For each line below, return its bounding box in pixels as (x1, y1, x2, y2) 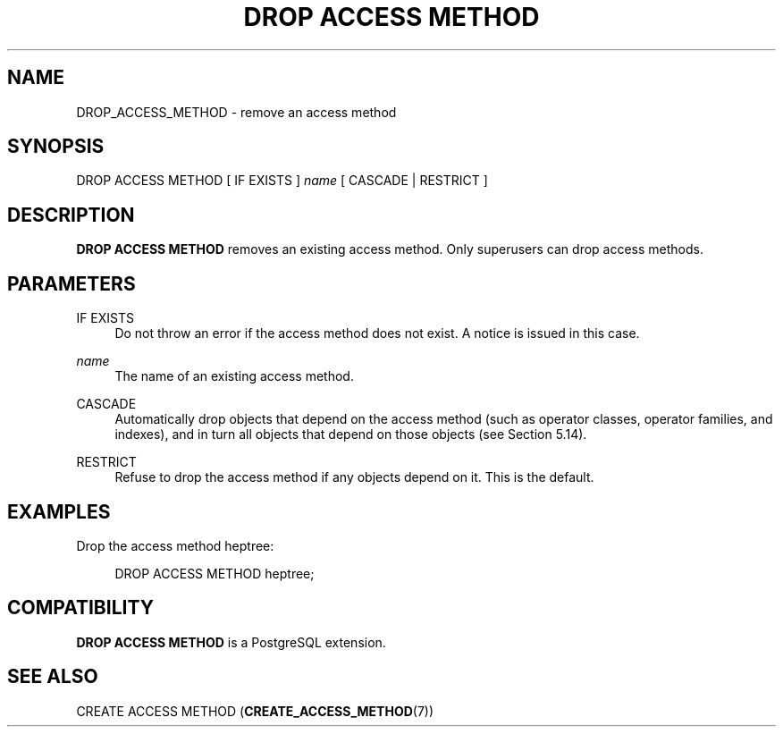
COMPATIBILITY (7, 596, 154, 620)
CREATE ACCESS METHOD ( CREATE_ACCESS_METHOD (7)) (76, 703, 434, 719)
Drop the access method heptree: (76, 537, 274, 553)
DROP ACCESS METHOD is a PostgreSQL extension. (76, 634, 386, 650)
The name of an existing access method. (114, 368, 354, 384)
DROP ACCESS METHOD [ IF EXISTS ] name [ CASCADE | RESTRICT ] (76, 173, 488, 189)
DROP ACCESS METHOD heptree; (114, 565, 315, 581)
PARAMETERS (7, 272, 136, 295)
